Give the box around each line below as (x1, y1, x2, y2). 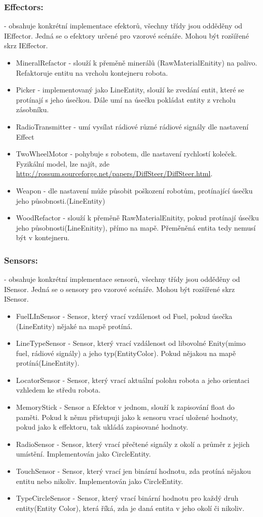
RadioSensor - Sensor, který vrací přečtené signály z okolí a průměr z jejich (16, 438, 250, 449)
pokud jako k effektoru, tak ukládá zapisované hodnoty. (16, 422, 189, 432)
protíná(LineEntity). (16, 358, 80, 368)
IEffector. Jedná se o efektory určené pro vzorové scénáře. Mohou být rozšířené (4, 30, 249, 41)
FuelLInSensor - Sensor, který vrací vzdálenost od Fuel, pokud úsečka (16, 310, 233, 321)
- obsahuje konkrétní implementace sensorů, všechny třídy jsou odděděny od (4, 274, 240, 284)
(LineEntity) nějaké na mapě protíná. (16, 320, 133, 331)
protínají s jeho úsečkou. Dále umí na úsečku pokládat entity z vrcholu (16, 94, 236, 105)
